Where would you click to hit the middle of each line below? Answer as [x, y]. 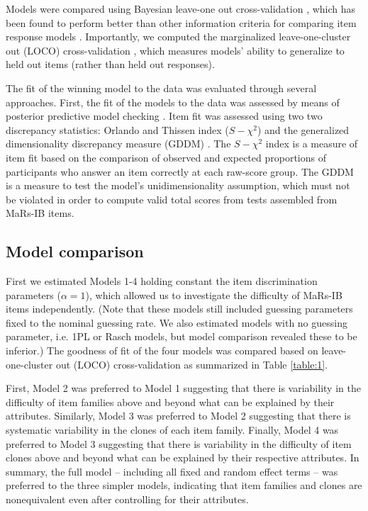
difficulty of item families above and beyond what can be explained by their [170, 401]
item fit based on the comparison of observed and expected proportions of [166, 157]
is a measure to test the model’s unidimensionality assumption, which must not [178, 185]
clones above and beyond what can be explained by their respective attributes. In [183, 457]
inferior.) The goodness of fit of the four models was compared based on [162, 350]
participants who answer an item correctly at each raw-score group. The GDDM [180, 171]
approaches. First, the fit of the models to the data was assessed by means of [173, 102]
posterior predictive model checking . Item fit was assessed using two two [164, 116]
